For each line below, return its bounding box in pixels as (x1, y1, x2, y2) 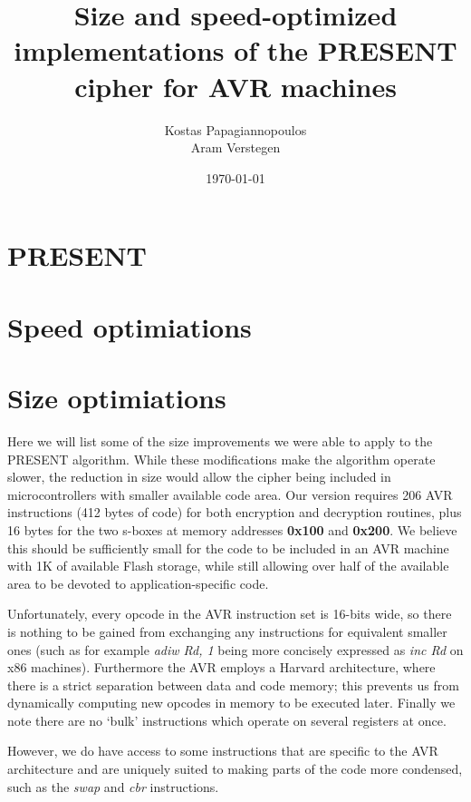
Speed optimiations (7, 308, 252, 345)
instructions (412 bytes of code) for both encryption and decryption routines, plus (7, 503, 462, 522)
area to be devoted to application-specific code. (7, 573, 269, 592)
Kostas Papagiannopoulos (164, 120, 307, 139)
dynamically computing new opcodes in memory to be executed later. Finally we (7, 693, 456, 712)
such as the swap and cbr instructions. (7, 777, 219, 796)
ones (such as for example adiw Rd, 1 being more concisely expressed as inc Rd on (7, 640, 464, 659)
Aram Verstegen (190, 138, 281, 157)
